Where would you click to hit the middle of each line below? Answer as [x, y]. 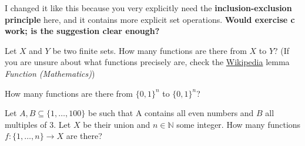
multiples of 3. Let [38, 124]
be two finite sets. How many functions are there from [150, 50]
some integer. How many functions [239, 124]
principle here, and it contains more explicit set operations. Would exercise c [150, 19]
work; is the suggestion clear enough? [82, 31]
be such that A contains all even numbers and [171, 113]
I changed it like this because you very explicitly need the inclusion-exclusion [148, 8]
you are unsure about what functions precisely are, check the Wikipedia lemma [147, 62]
